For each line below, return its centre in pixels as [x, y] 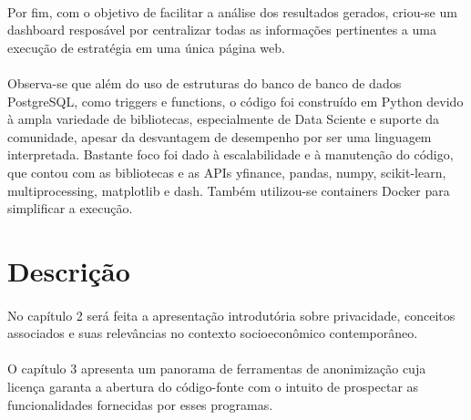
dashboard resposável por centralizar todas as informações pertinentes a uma [222, 30]
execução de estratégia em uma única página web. [146, 47]
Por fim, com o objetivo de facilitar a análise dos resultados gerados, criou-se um [232, 11]
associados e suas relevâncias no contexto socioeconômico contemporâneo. [213, 333]
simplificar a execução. [70, 208]
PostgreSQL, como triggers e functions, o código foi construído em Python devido [235, 101]
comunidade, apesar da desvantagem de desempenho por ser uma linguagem [220, 136]
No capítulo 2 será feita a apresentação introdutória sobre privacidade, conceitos [231, 315]
